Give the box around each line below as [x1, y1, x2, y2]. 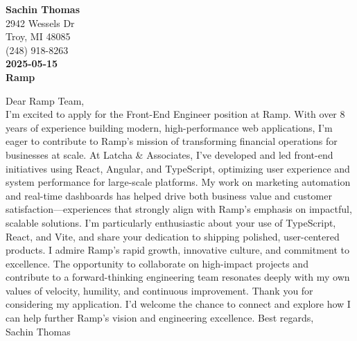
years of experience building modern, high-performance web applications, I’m [6, 120, 333, 134]
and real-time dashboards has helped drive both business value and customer [6, 188, 332, 202]
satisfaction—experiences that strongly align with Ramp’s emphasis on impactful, [6, 202, 352, 216]
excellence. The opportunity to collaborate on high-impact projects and [6, 256, 308, 270]
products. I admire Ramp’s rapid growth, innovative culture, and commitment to [6, 243, 350, 257]
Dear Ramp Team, [6, 93, 85, 107]
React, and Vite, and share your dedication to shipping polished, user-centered [6, 229, 340, 243]
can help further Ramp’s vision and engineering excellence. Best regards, [6, 311, 314, 325]
